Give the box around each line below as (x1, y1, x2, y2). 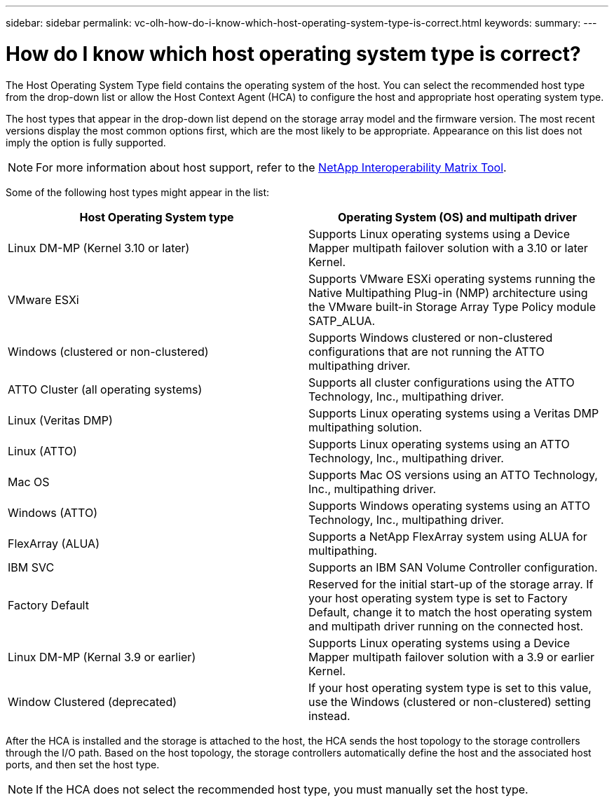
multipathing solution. (308, 420, 423, 434)
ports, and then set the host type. (6, 758, 160, 770)
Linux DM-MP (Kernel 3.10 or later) (8, 240, 190, 255)
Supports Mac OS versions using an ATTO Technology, (308, 467, 598, 482)
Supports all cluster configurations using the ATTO (308, 375, 575, 389)
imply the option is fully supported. (6, 136, 166, 148)
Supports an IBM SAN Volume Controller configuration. (308, 560, 598, 574)
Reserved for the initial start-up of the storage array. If (308, 576, 594, 591)
